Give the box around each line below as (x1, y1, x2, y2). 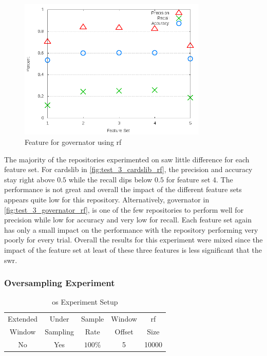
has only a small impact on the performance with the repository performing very (4, 224, 258, 235)
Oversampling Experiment (4, 276, 115, 289)
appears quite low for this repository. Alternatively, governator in (4, 194, 209, 204)
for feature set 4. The (166, 174, 233, 184)
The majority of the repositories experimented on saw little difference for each (4, 154, 250, 164)
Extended (8, 313, 38, 324)
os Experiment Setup (52, 296, 118, 307)
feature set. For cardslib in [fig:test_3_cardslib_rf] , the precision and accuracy (4, 164, 253, 175)
